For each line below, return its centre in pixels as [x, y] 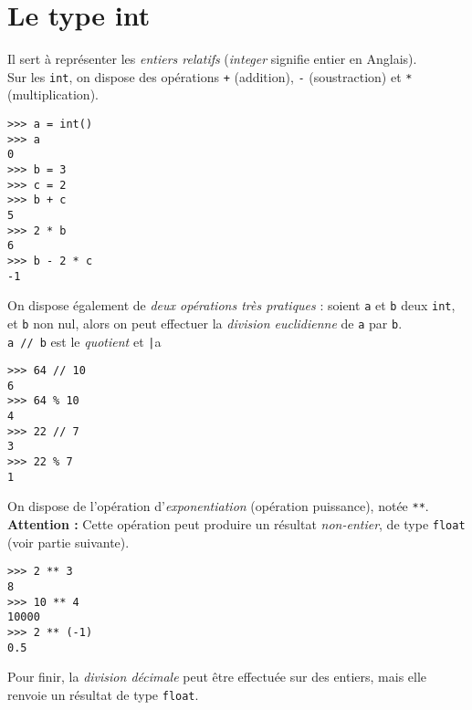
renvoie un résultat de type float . [103, 694]
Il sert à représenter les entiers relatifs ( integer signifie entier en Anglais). [212, 59]
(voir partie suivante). [68, 542]
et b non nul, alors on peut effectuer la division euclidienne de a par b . [205, 323]
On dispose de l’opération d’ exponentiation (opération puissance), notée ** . [218, 506]
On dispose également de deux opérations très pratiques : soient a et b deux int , [231, 305]
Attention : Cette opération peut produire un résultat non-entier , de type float [236, 524]
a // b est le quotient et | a [84, 341]
